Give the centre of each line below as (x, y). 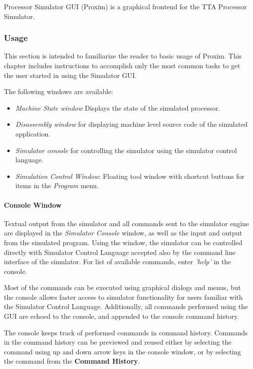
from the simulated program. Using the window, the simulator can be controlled (123, 242)
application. (33, 133)
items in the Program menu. (57, 185)
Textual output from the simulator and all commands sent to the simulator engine (126, 223)
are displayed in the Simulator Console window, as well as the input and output (123, 233)
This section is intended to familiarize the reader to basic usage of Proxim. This (123, 56)
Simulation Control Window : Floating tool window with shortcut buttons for (130, 176)
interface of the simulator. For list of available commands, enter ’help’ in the (117, 262)
